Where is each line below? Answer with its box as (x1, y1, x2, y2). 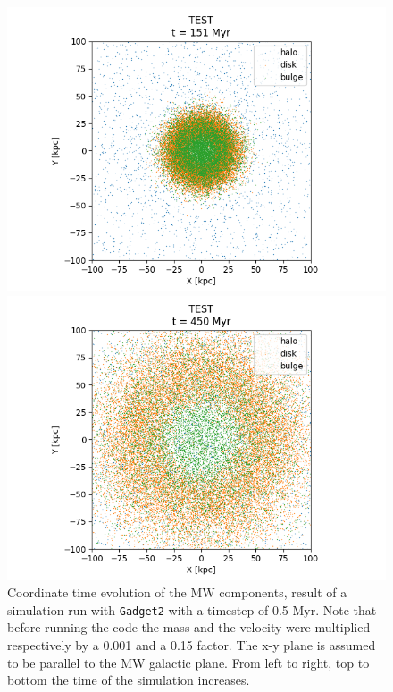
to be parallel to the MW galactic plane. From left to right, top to (7, 653, 370, 671)
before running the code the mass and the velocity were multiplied (7, 618, 371, 637)
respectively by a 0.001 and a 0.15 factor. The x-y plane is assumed (7, 636, 376, 654)
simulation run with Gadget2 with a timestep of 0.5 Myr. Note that (7, 600, 377, 619)
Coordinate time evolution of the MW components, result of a (7, 583, 347, 602)
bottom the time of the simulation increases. (7, 671, 250, 689)
